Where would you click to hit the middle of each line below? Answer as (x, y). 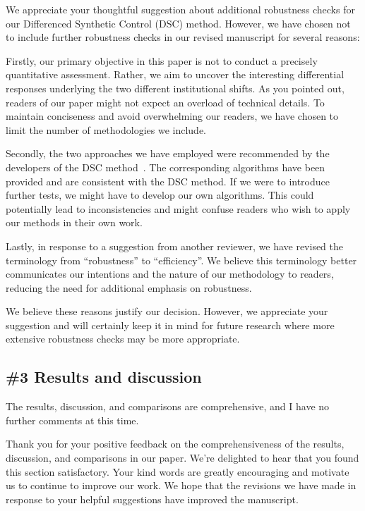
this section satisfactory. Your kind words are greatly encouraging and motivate (178, 471)
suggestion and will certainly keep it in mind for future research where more (170, 325)
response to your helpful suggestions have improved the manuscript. (152, 499)
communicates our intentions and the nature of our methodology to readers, (170, 274)
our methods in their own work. (74, 222)
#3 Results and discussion (104, 377)
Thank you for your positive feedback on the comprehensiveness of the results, (175, 444)
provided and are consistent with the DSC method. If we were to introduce (168, 181)
